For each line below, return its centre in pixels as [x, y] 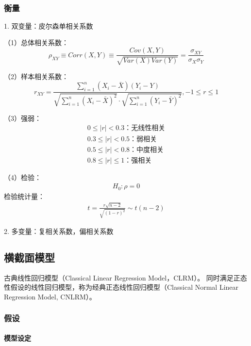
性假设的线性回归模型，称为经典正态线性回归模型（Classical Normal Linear [121, 287]
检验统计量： [24, 196]
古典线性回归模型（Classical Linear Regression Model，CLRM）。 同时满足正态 [125, 277]
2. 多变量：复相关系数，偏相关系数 [59, 231]
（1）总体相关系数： [36, 42]
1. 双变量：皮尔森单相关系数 [49, 26]
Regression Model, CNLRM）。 [50, 296]
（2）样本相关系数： [36, 76]
